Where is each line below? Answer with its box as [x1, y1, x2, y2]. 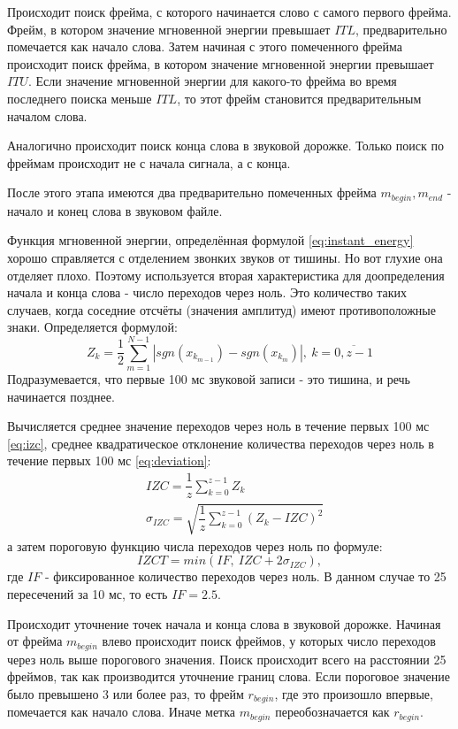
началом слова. [7, 106, 88, 125]
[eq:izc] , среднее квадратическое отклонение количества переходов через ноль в [7, 434, 434, 452]
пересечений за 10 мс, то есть [7, 584, 168, 602]
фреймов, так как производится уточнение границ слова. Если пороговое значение [7, 667, 451, 686]
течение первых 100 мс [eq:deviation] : [7, 451, 211, 470]
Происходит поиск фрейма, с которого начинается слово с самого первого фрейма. [7, 3, 452, 20]
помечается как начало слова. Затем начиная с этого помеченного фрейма [7, 37, 402, 56]
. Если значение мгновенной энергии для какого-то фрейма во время [27, 72, 397, 90]
